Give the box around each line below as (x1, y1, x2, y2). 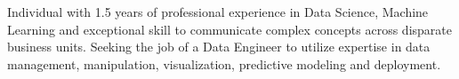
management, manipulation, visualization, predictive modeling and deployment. (7, 54, 441, 73)
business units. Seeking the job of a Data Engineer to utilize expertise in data (7, 37, 431, 56)
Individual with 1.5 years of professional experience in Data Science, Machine (7, 3, 429, 20)
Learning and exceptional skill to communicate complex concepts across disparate (7, 20, 452, 38)
